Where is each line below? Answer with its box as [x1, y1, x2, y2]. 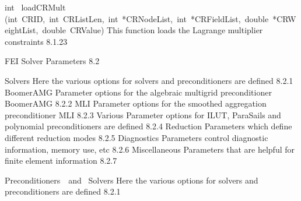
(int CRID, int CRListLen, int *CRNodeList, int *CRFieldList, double [5, 12, 269, 24]
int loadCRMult [5, 1, 66, 13]
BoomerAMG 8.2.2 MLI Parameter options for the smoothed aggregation [5, 97, 267, 110]
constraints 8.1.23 [5, 35, 68, 47]
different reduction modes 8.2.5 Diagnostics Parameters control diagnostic [5, 131, 268, 143]
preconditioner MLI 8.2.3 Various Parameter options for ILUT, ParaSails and [5, 108, 281, 121]
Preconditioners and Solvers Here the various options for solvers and [5, 174, 258, 186]
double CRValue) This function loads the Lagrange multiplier [42, 24, 263, 36]
